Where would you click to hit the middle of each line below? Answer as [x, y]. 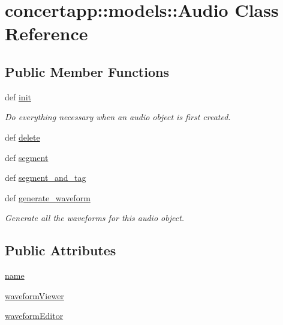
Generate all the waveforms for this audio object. [95, 218]
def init [18, 96]
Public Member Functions [87, 71]
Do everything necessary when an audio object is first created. [118, 117]
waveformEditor [34, 316]
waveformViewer [34, 295]
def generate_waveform [48, 197]
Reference [46, 33]
